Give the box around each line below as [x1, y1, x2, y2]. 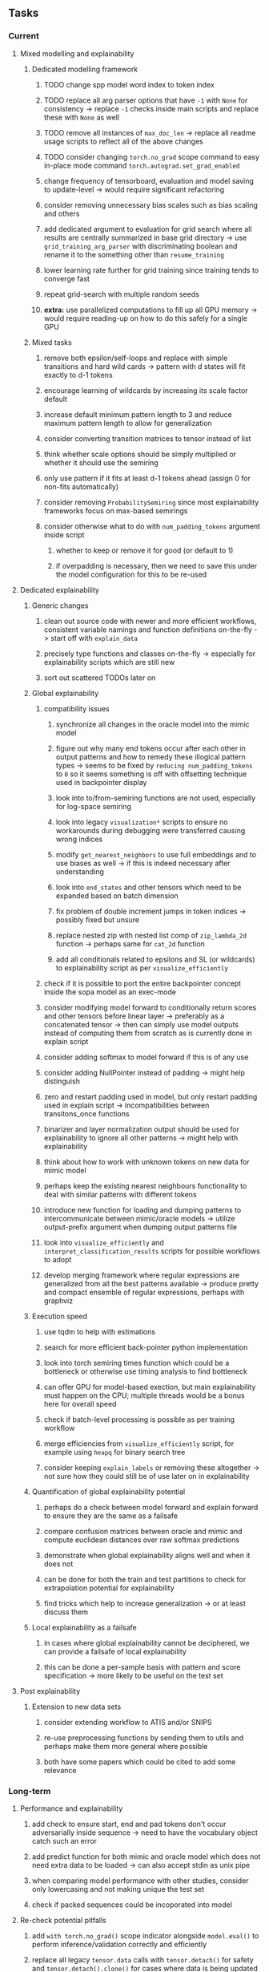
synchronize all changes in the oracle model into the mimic [55, 719, 250, 729]
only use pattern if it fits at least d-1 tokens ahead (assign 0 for [43, 473, 251, 483]
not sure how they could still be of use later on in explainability [43, 1471, 250, 1480]
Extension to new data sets [31, 1702, 122, 1711]
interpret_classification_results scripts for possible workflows [43, 1246, 260, 1256]
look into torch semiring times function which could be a [43, 1358, 230, 1367]
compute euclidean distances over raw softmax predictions [43, 1535, 240, 1545]
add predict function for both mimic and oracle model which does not [31, 1852, 261, 1861]
